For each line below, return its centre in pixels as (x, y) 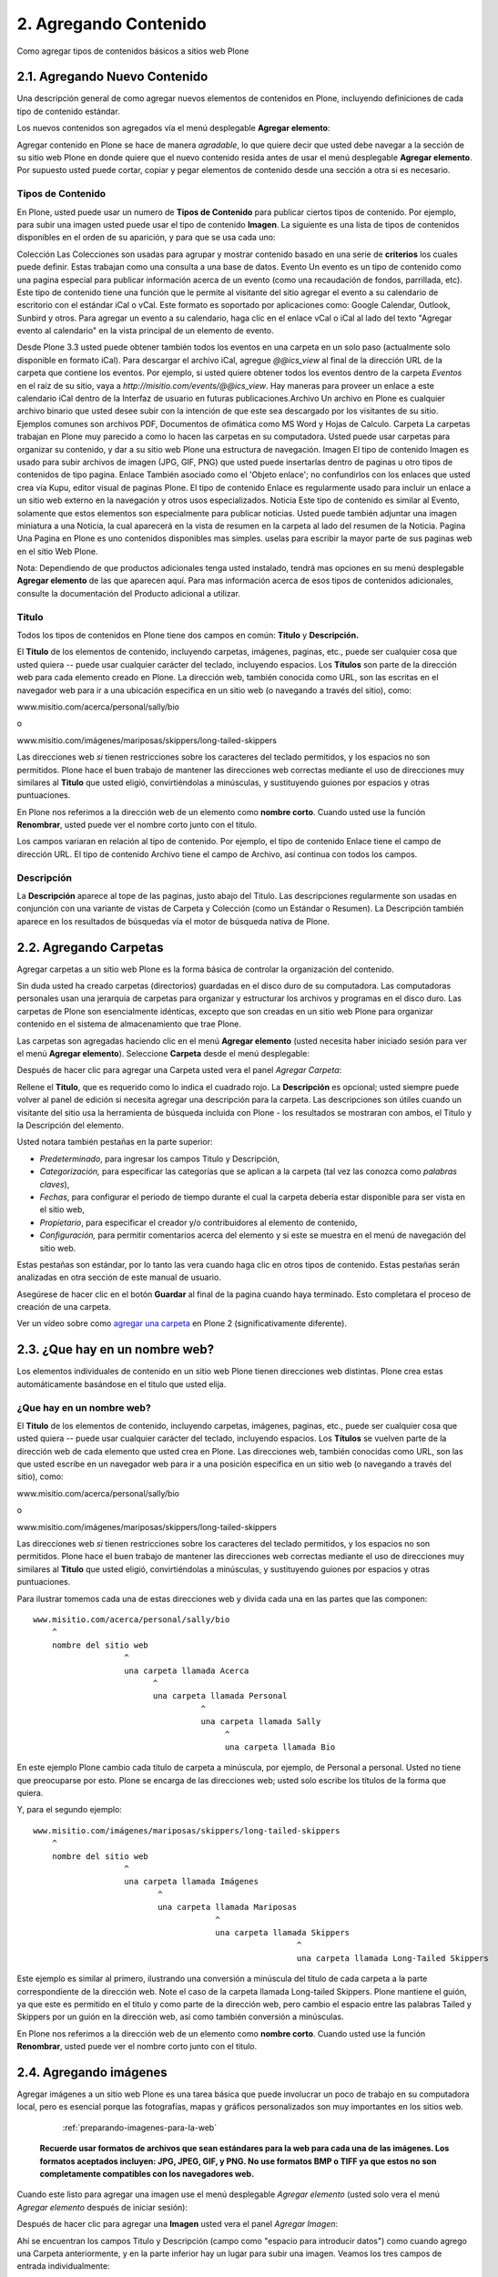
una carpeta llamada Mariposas (228, 1907)
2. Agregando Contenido (112, 24)
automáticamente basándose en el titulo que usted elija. (122, 1384)
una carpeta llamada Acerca (187, 1670)
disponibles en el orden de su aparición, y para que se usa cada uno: (146, 238)
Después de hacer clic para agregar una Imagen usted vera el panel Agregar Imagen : (178, 2224)
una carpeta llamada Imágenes (192, 1882)
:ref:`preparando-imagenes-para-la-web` (140, 2128)
